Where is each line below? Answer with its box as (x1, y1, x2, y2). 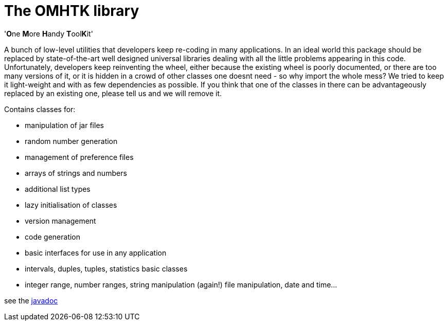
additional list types (25, 184, 91, 193)
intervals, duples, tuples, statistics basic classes (25, 264, 188, 273)
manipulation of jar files (25, 120, 104, 130)
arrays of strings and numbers (25, 168, 127, 177)
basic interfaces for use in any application (25, 248, 167, 257)
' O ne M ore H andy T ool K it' (4, 29, 93, 38)
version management (25, 216, 96, 225)
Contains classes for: (4, 104, 76, 114)
